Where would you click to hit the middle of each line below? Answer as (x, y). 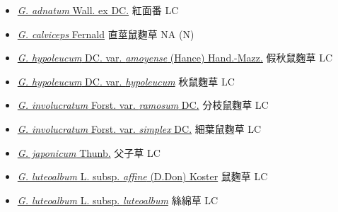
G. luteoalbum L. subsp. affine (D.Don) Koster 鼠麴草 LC (142, 176)
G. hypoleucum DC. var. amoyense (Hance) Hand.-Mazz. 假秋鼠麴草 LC (175, 58)
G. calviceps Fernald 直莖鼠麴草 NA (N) (106, 34)
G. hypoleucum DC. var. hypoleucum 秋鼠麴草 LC (126, 81)
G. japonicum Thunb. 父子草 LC (89, 152)
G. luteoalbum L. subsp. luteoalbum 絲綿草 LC (118, 200)
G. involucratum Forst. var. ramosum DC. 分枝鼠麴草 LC (143, 105)
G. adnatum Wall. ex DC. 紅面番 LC (98, 10)
